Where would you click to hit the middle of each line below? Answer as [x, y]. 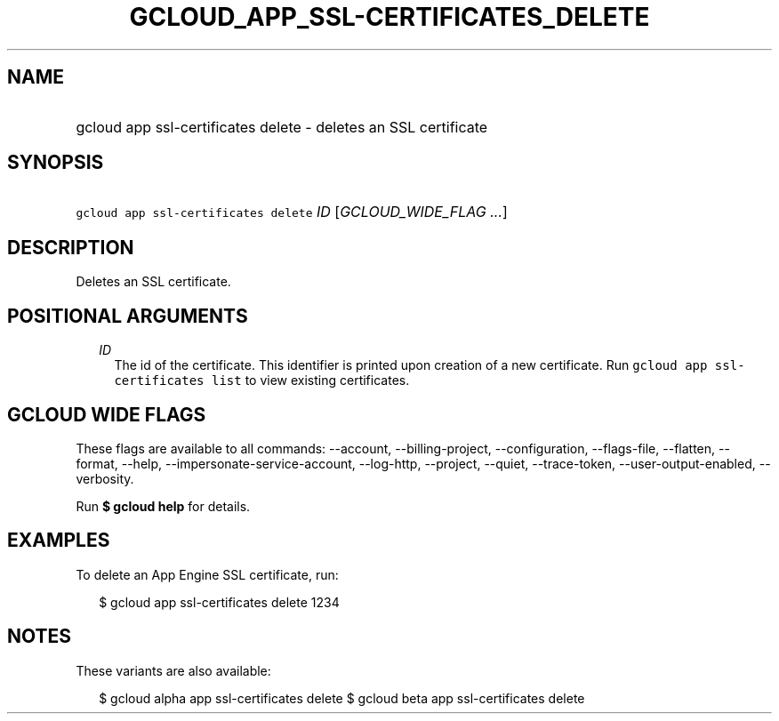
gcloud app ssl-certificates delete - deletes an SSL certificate [282, 127]
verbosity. [105, 478]
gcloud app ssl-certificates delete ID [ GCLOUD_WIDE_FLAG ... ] [292, 212]
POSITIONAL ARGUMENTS [128, 316]
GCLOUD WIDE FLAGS [107, 414]
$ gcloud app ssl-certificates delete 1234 [219, 602]
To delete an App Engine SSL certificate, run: [207, 574]
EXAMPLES [59, 541]
